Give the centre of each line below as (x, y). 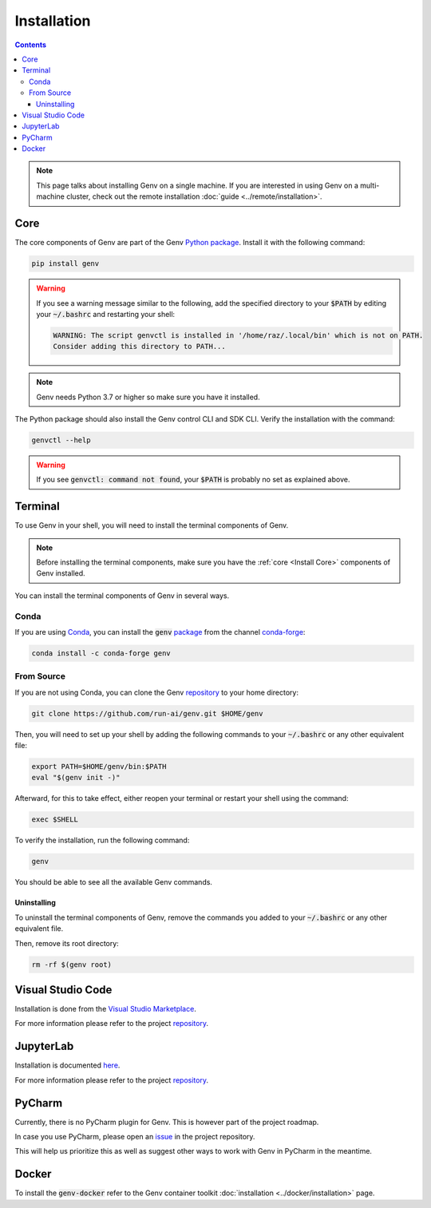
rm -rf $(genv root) (71, 964)
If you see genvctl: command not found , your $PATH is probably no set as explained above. (193, 480)
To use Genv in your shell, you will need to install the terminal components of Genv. (152, 525)
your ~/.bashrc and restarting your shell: (106, 314)
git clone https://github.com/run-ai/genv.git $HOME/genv (147, 713)
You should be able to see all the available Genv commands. (114, 882)
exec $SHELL (55, 820)
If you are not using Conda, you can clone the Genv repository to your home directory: (157, 692)
